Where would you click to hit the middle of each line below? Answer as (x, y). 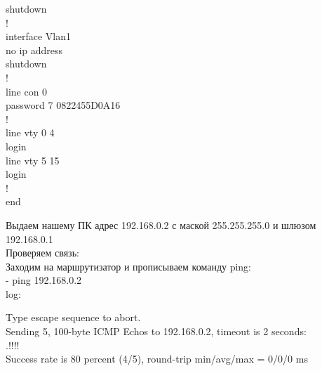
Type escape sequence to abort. (73, 317)
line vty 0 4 (30, 132)
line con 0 (27, 91)
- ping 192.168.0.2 (44, 280)
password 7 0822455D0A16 (63, 105)
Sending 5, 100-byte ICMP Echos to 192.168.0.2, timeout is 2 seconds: (156, 331)
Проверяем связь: (42, 253)
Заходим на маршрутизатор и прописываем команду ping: (129, 266)
